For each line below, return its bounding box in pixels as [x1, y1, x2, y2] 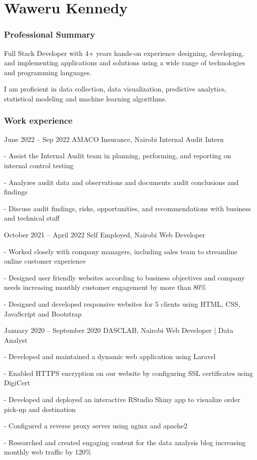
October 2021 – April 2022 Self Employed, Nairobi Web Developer [4, 229, 206, 239]
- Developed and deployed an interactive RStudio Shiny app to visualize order [4, 394, 241, 405]
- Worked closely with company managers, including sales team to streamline [4, 246, 238, 256]
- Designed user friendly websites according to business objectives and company [4, 272, 245, 282]
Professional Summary [4, 28, 96, 41]
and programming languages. [4, 67, 92, 77]
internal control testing [4, 160, 74, 170]
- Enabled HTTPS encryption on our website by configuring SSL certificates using [4, 368, 254, 378]
